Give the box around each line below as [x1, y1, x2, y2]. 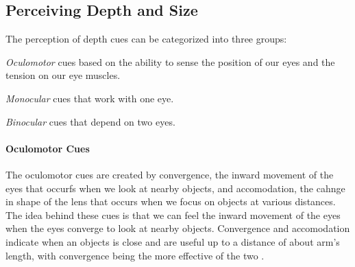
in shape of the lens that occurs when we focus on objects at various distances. [5, 194, 336, 209]
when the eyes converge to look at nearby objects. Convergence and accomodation [5, 221, 350, 235]
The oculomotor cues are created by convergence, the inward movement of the [5, 167, 334, 181]
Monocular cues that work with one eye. [5, 91, 174, 105]
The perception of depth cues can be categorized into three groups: [5, 32, 287, 46]
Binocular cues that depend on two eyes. [5, 114, 175, 128]
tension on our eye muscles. [5, 68, 121, 82]
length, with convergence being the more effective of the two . [5, 248, 265, 262]
